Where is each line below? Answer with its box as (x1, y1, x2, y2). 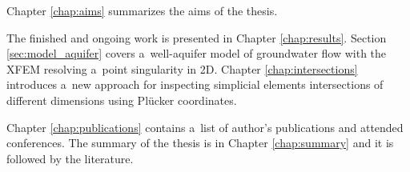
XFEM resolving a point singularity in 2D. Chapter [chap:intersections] (6, 60, 358, 77)
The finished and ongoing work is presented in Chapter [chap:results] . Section (6, 29, 387, 46)
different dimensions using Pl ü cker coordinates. (6, 91, 237, 108)
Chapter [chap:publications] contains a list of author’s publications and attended (6, 118, 404, 135)
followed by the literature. (6, 150, 134, 166)
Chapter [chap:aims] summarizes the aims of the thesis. (6, 2, 278, 18)
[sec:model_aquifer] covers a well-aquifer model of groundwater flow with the (6, 45, 387, 62)
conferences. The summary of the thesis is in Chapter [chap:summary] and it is (6, 134, 394, 151)
